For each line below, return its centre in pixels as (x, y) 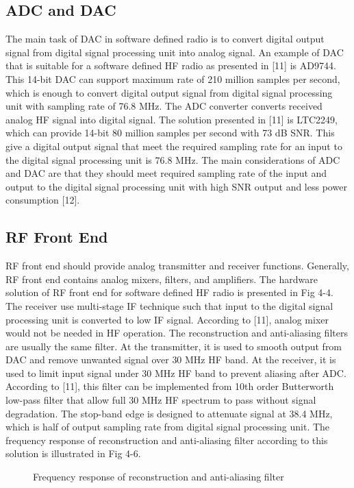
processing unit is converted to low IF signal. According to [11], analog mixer (167, 319)
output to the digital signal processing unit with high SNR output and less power (176, 186)
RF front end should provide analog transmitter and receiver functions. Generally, (177, 266)
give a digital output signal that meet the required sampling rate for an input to (174, 146)
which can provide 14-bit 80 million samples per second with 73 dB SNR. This (170, 133)
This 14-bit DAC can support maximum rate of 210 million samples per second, (173, 78)
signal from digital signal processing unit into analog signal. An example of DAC (175, 52)
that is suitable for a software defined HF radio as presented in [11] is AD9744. (171, 65)
